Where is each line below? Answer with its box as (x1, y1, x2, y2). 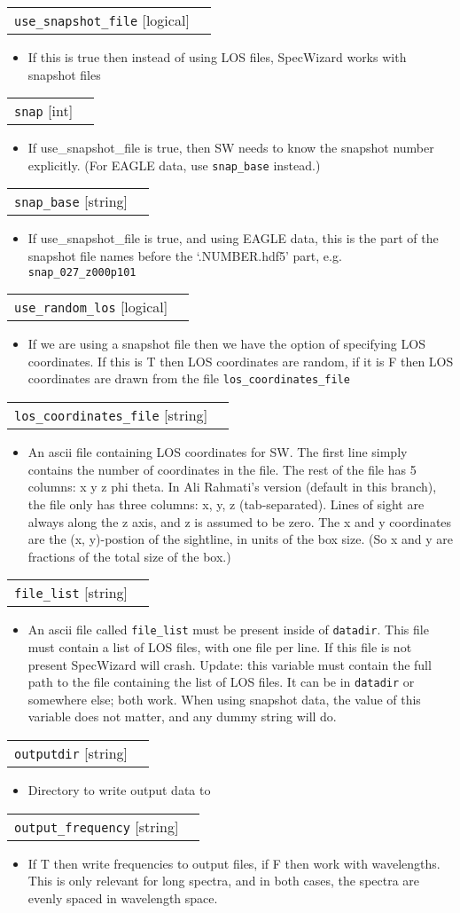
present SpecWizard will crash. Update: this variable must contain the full (27, 655, 432, 673)
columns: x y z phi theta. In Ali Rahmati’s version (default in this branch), (27, 477, 437, 496)
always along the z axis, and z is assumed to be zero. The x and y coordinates (27, 512, 452, 531)
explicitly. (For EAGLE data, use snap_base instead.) (27, 155, 321, 174)
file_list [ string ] (14, 582, 129, 603)
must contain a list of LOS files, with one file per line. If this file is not (27, 637, 412, 656)
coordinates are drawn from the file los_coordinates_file (27, 369, 350, 388)
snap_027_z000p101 (27, 265, 136, 279)
